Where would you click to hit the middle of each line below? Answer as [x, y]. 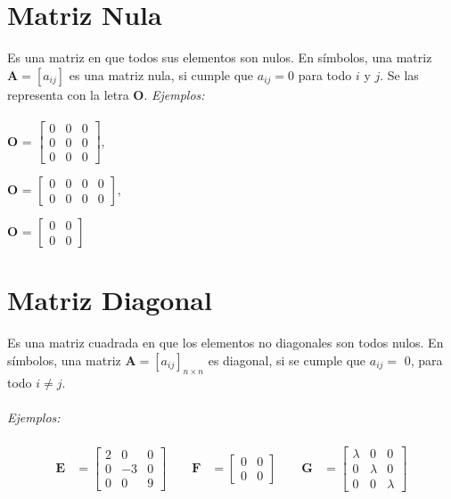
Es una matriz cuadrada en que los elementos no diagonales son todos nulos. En [225, 343]
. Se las [399, 74]
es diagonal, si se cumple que [287, 360]
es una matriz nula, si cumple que [161, 74]
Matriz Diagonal [110, 300]
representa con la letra [68, 94]
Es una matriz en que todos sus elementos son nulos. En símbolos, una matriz [220, 57]
